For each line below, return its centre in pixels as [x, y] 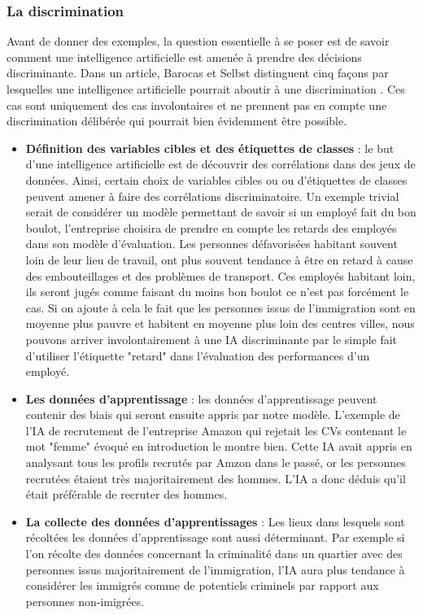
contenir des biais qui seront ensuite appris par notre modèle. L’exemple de [213, 414]
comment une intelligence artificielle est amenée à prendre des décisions [184, 57]
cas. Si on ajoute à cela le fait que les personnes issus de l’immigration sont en [220, 307]
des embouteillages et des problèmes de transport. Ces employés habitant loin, [220, 275]
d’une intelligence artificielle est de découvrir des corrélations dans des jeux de [220, 164]
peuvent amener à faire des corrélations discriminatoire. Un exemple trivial [212, 196]
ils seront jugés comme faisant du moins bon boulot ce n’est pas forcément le [217, 292]
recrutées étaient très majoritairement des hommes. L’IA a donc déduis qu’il [216, 478]
